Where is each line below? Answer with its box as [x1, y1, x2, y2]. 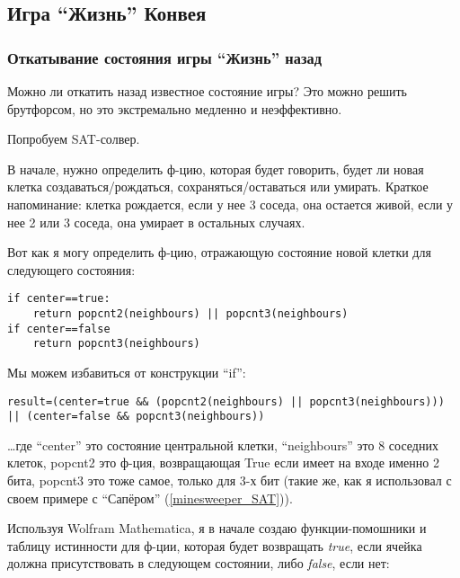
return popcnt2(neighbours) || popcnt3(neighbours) [32, 307, 349, 320]
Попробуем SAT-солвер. [7, 129, 140, 148]
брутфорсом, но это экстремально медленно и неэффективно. [7, 99, 342, 118]
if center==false [7, 322, 111, 335]
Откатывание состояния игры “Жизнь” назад [7, 46, 322, 68]
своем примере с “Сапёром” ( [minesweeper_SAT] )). [7, 488, 293, 507]
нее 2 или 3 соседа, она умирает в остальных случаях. [7, 212, 305, 231]
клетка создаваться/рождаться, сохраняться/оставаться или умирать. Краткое [7, 177, 429, 196]
